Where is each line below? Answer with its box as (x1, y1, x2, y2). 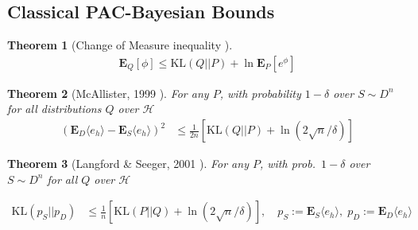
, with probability (219, 84, 301, 101)
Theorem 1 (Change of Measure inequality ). (7, 37, 233, 53)
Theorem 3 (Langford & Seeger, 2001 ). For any (7, 155, 249, 172)
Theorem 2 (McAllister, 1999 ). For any (7, 84, 209, 101)
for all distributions (7, 100, 102, 117)
